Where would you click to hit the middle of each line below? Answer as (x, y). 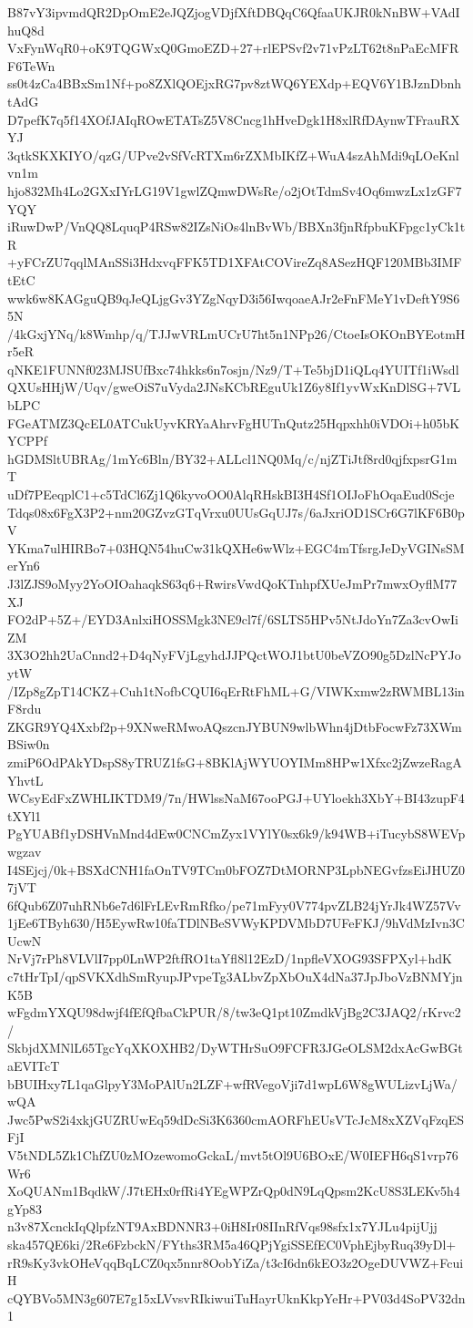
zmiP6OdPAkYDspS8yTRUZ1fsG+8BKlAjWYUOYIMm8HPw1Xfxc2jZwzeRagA (235, 762)
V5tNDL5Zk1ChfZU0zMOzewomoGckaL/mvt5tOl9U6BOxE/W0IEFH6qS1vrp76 (233, 1155)
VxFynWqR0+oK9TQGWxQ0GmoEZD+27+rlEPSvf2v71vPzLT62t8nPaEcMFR (233, 48)
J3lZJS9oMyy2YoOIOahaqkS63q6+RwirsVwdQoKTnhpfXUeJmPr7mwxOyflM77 (232, 583)
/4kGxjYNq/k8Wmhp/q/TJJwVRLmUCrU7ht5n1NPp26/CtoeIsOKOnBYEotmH (236, 333)
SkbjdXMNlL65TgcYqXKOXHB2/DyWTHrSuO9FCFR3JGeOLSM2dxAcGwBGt (235, 1048)
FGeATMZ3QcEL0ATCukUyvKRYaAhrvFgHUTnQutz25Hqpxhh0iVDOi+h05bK (234, 422)
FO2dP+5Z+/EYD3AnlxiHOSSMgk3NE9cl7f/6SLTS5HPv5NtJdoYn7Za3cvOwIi (233, 619)
